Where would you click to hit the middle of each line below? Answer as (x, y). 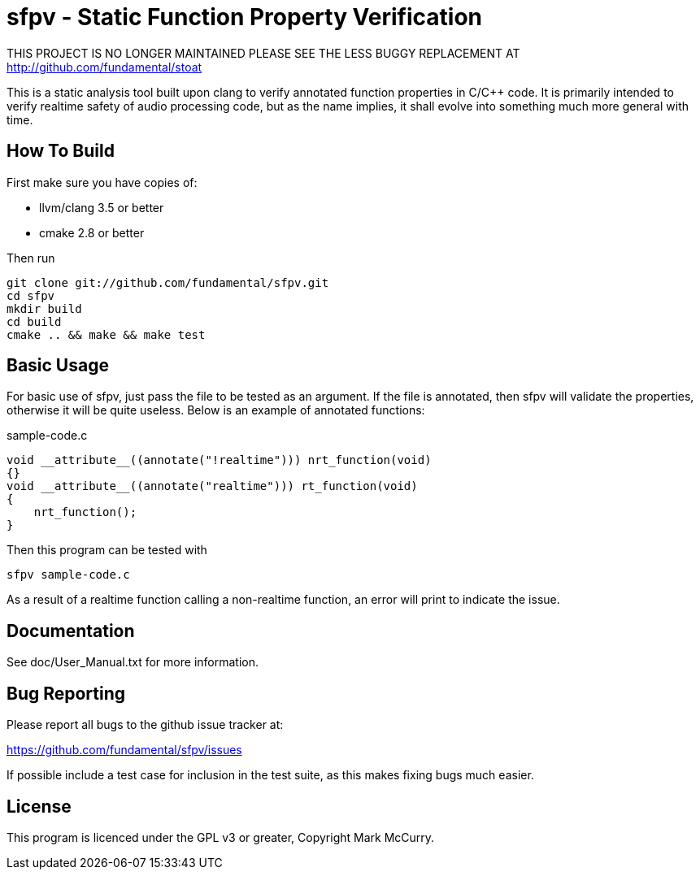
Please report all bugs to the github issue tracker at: (145, 725)
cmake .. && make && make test (106, 334)
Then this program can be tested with (107, 550)
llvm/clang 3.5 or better (102, 207)
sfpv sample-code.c (68, 575)
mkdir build (44, 308)
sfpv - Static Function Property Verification (245, 17)
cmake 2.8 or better (92, 232)
